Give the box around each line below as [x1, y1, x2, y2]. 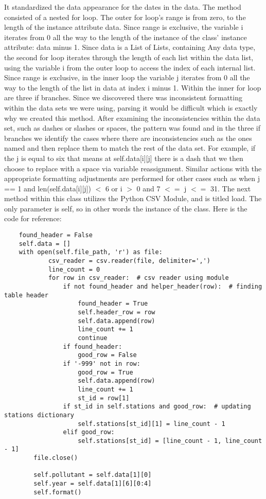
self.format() [33, 488, 82, 496]
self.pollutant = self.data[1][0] [33, 471, 152, 479]
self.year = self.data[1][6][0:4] [33, 480, 152, 488]
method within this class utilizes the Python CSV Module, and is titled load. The [4, 193, 262, 204]
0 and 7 [136, 183, 161, 193]
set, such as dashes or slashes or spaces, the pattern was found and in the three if [4, 122, 260, 133]
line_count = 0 [48, 265, 100, 273]
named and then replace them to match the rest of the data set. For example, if [4, 142, 256, 153]
